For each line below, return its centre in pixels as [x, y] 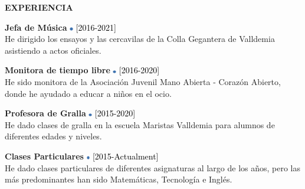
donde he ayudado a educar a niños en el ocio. [88, 93]
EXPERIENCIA [39, 7]
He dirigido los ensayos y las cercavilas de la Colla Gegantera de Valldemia [140, 39]
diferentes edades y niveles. [53, 136]
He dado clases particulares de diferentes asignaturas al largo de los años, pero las [153, 167]
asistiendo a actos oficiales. [53, 50]
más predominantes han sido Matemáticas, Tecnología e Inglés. [119, 179]
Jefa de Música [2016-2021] [60, 27]
